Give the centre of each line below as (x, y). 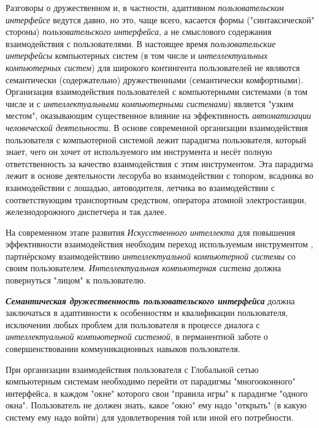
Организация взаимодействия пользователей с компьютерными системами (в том (157, 92)
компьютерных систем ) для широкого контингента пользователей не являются (153, 67)
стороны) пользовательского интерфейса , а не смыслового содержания (139, 32)
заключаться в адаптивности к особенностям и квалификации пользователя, (147, 313)
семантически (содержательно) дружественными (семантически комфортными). (155, 79)
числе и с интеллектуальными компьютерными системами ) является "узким (150, 103)
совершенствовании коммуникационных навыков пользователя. (123, 349)
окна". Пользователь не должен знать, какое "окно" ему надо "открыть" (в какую (156, 405)
